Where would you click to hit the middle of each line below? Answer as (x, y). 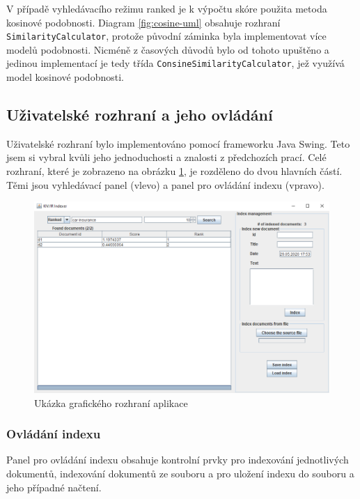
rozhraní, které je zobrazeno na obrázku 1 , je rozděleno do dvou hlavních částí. (174, 171)
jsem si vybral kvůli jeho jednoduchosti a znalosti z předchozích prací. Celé (166, 157)
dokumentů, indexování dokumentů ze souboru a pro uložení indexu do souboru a (180, 473)
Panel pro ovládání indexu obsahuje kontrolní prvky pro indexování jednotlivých (178, 460)
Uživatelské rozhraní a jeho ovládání (140, 115)
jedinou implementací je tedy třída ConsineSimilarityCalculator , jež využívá (175, 63)
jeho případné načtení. (54, 487)
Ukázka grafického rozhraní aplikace (111, 402)
